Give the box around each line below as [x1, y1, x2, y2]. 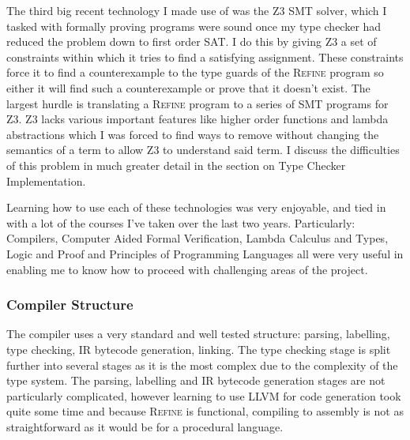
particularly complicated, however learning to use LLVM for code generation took [6, 387, 401, 404]
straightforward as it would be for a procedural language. [6, 418, 284, 434]
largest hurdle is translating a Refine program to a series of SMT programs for [6, 95, 389, 111]
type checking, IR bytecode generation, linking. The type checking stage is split [6, 340, 391, 357]
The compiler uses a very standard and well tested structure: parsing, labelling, [6, 325, 390, 342]
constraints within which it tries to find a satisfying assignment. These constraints [6, 48, 404, 65]
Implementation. [6, 172, 86, 189]
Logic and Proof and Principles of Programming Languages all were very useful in [6, 245, 404, 261]
